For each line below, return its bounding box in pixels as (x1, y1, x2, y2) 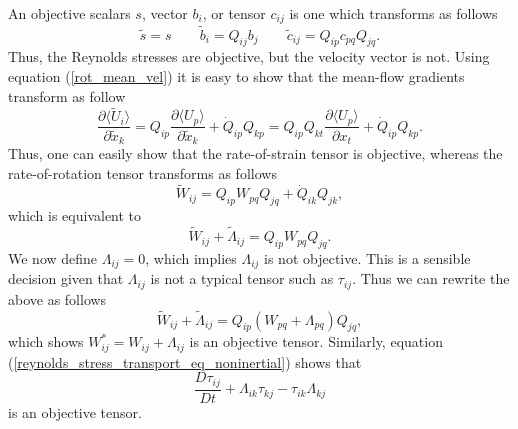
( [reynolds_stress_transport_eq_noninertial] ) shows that (8, 351, 362, 372)
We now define (8, 247, 98, 268)
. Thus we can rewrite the (352, 268, 510, 289)
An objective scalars (8, 3, 131, 23)
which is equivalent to (8, 205, 142, 226)
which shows (8, 331, 84, 352)
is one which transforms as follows (289, 3, 498, 23)
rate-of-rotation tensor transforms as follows (8, 162, 277, 183)
